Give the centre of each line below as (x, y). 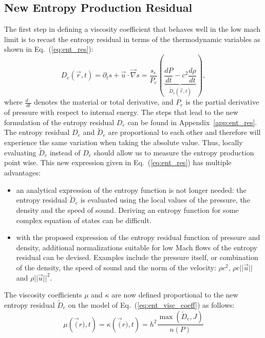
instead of (65, 152)
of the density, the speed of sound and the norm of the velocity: (116, 267)
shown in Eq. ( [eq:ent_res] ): (49, 49)
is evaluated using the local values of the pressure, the (165, 200)
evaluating (20, 152)
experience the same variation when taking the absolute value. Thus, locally (124, 142)
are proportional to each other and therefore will (184, 132)
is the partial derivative (222, 102)
